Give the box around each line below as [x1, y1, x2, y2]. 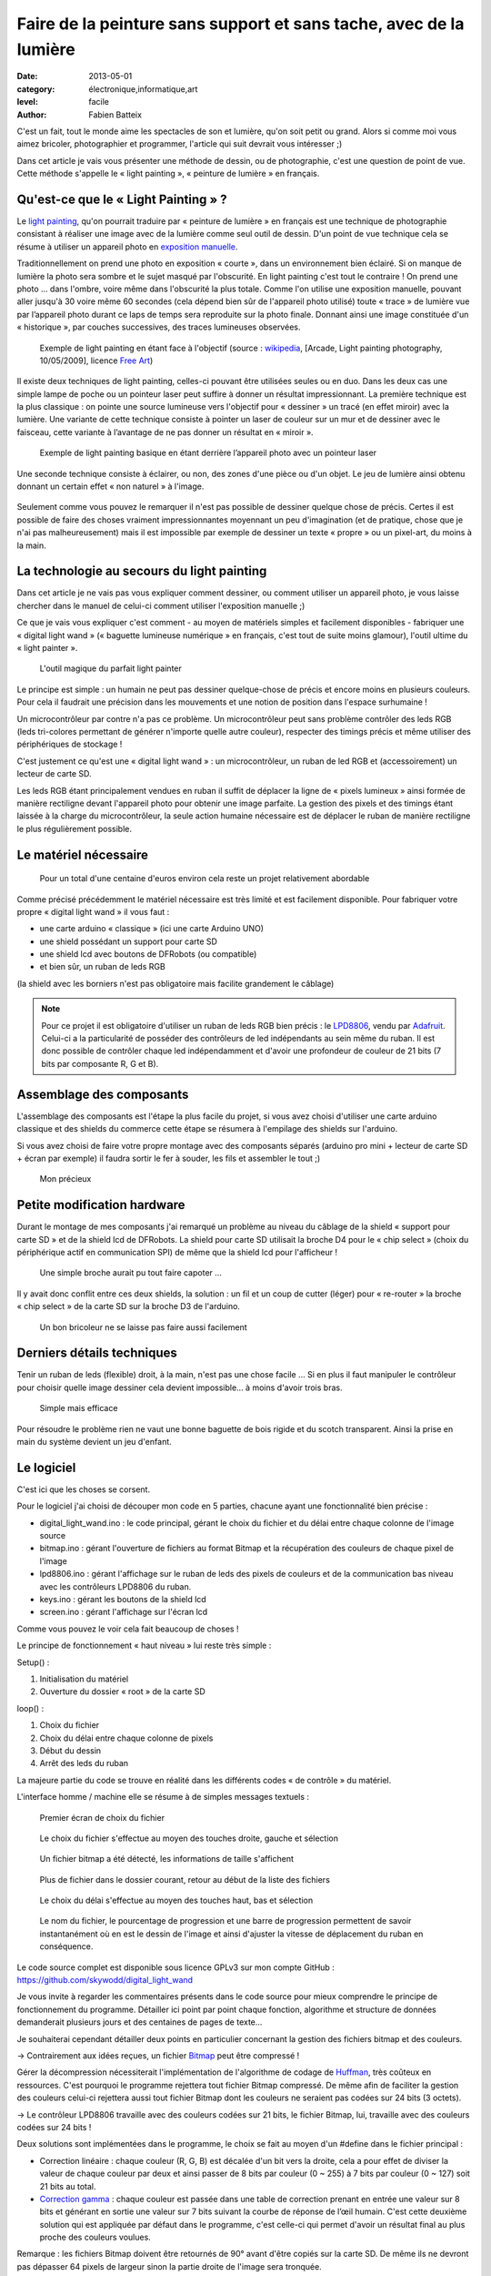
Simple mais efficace [39, 1403, 118, 1414]
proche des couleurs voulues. [39, 2231, 152, 2243]
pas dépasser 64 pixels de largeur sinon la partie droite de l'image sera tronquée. [16, 2261, 322, 2271]
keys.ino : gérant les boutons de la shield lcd [39, 1594, 206, 1605]
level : [16, 97, 38, 107]
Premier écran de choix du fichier [39, 1812, 165, 1823]
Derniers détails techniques [16, 1346, 177, 1361]
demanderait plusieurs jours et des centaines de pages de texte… [16, 2017, 263, 2027]
